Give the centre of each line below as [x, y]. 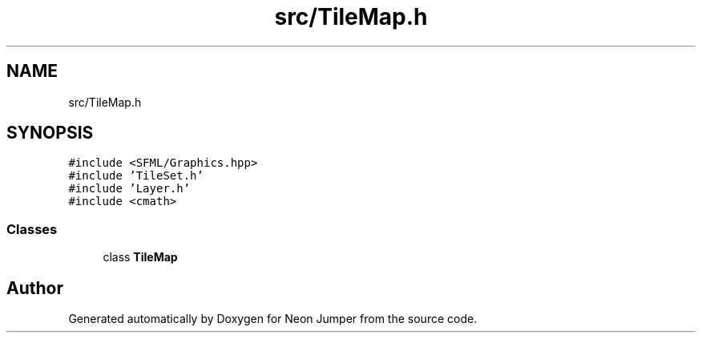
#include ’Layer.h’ [129, 189]
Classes [32, 229]
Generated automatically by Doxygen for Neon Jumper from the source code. [273, 319]
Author [35, 288]
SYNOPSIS [50, 133]
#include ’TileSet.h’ [136, 176]
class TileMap [140, 257]
